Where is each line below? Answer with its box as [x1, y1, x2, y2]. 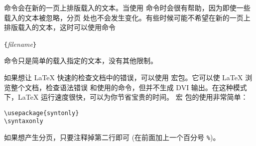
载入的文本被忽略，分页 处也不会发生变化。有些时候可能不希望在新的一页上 [4, 12, 251, 22]
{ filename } [4, 38, 37, 49]
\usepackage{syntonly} [4, 109, 79, 117]
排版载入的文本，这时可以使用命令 [4, 22, 116, 32]
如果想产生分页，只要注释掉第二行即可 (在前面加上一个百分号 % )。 [4, 132, 220, 143]
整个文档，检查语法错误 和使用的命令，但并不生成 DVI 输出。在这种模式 [10, 82, 247, 92]
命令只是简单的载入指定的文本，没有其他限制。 [4, 55, 157, 66]
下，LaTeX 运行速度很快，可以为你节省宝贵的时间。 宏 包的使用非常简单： [4, 92, 248, 102]
